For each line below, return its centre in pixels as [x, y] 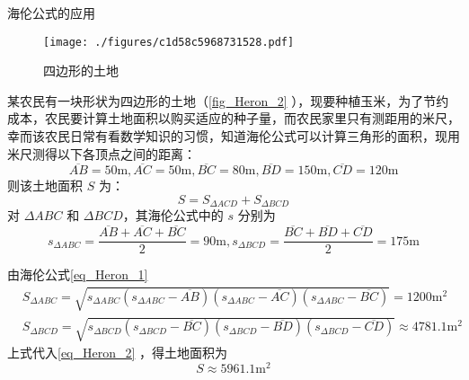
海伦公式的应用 [51, 13]
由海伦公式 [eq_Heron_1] [78, 274]
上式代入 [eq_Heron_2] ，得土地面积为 [118, 353]
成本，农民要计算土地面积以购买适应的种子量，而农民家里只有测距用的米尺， [234, 118]
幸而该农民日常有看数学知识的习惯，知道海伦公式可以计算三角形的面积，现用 [234, 136]
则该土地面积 [45, 186]
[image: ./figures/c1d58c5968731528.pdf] [169, 42]
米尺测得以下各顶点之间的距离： [102, 153]
